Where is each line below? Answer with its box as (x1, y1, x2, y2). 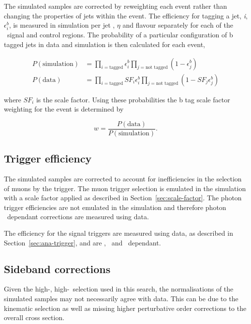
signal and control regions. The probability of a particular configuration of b (7, 30, 233, 40)
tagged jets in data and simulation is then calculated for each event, (4, 39, 205, 49)
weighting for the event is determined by (4, 104, 124, 114)
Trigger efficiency (4, 151, 92, 166)
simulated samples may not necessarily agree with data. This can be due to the (4, 293, 238, 303)
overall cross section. (4, 312, 65, 323)
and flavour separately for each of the (122, 20, 233, 30)
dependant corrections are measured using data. (7, 211, 149, 222)
